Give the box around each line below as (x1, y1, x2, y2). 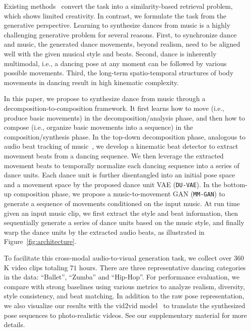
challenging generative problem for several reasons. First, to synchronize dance (4, 29, 237, 39)
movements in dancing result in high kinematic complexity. (4, 77, 179, 87)
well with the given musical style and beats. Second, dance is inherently (4, 48, 217, 58)
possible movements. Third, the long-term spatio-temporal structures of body (4, 68, 234, 78)
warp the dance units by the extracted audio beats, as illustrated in (4, 226, 204, 237)
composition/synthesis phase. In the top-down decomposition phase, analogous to (4, 131, 246, 141)
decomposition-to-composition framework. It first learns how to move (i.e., (4, 103, 224, 113)
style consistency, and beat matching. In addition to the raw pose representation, (4, 291, 244, 301)
